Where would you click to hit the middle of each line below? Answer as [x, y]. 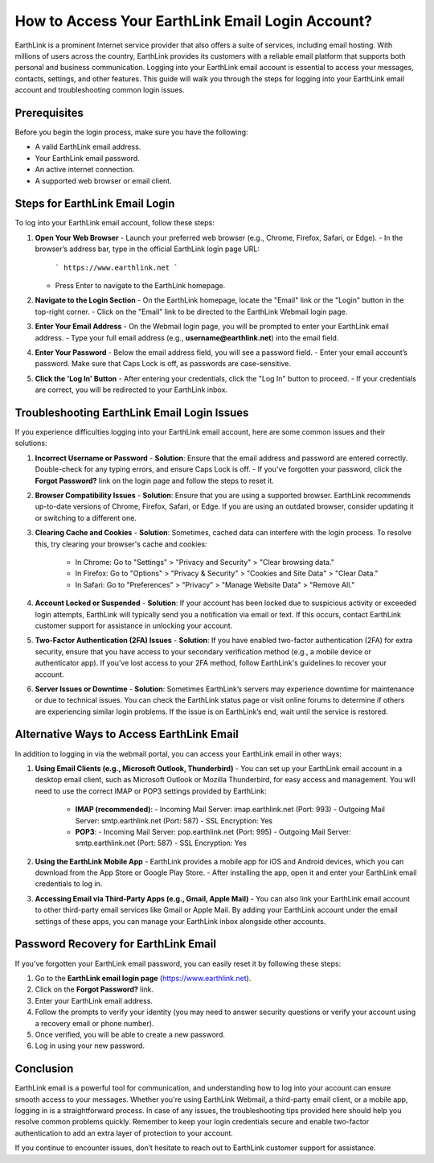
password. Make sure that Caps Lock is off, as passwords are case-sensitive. [163, 364]
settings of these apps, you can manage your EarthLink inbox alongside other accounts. [180, 921]
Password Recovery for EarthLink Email [116, 944]
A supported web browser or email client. [103, 180]
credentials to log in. [69, 884]
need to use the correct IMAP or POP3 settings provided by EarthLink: [151, 791]
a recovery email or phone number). [94, 1023]
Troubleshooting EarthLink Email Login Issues [132, 412]
